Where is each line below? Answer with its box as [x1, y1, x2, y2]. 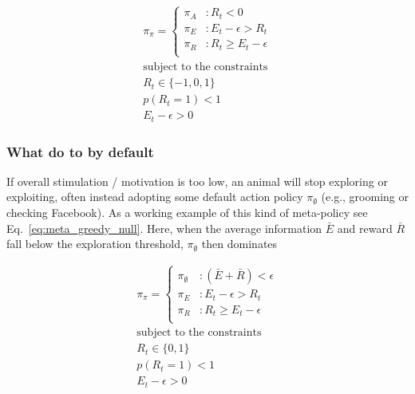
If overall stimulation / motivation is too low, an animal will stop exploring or [6, 172, 388, 189]
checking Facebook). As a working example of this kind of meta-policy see [6, 204, 368, 220]
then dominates [201, 235, 278, 252]
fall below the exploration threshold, [6, 235, 184, 252]
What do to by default [6, 141, 154, 161]
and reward [337, 219, 393, 236]
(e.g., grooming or [321, 188, 409, 205]
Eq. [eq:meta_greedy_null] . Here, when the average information [6, 219, 322, 236]
